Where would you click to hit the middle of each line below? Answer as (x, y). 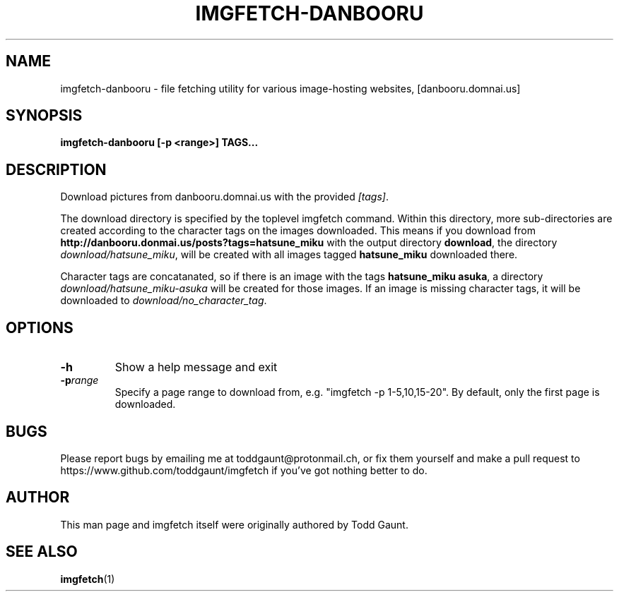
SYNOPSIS (44, 116)
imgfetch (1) (88, 579)
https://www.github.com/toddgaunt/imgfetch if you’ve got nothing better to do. (244, 470)
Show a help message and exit (196, 367)
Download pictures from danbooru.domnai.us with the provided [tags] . (224, 197)
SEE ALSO (42, 552)
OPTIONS (40, 327)
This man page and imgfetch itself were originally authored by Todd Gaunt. (234, 524)
